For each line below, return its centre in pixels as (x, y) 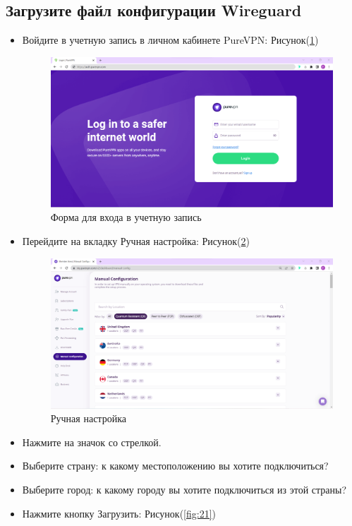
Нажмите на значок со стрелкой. (92, 442)
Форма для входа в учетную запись (126, 217)
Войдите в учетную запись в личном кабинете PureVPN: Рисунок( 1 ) (170, 40)
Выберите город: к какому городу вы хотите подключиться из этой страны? (184, 489)
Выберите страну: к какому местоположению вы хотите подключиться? (175, 466)
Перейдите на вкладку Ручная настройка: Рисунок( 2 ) (136, 240)
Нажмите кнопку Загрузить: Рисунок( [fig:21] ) (119, 513)
